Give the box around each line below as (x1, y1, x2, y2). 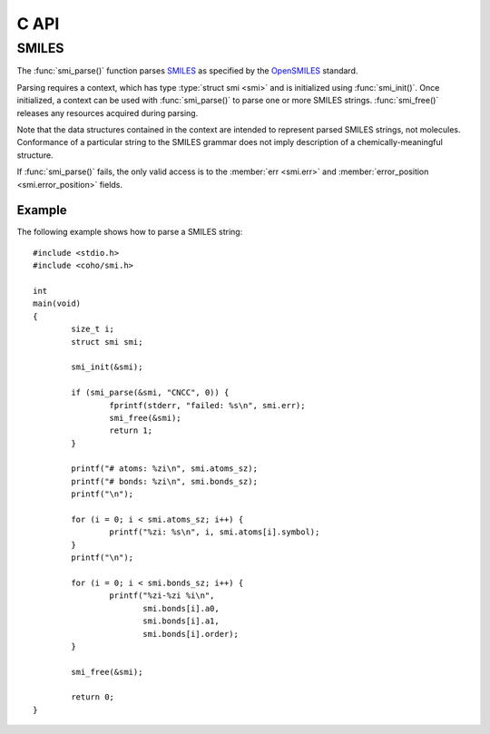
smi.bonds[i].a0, (142, 603, 220, 613)
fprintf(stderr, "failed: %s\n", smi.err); (109, 400, 306, 410)
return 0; (71, 692, 115, 702)
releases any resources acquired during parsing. (16, 107, 199, 118)
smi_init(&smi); (71, 362, 143, 372)
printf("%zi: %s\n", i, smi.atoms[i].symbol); (109, 527, 320, 537)
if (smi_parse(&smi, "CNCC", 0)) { (71, 387, 230, 398)
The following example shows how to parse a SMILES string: (16, 227, 243, 238)
